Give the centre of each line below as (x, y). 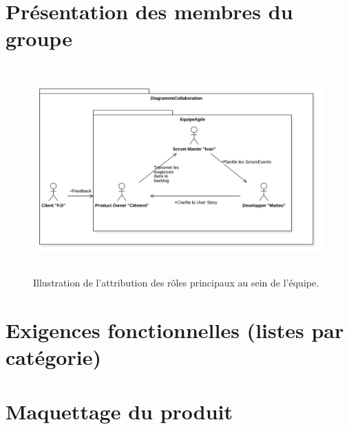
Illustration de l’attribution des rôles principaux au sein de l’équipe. (176, 283)
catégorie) (53, 357)
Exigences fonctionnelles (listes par (175, 330)
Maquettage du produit (119, 411)
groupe (39, 38)
